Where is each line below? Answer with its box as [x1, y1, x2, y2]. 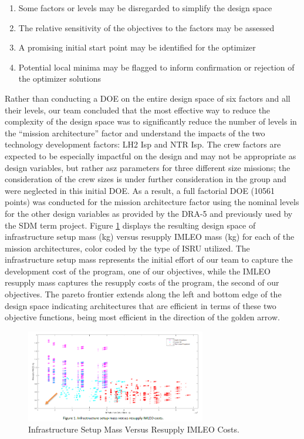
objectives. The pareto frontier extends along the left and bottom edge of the [5, 288, 282, 300]
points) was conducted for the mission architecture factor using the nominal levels [5, 196, 299, 208]
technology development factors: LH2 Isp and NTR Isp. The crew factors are [5, 138, 281, 150]
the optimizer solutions [18, 72, 101, 85]
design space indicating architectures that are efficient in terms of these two [5, 299, 276, 311]
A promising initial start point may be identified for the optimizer [18, 41, 256, 53]
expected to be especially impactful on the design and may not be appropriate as [5, 149, 296, 162]
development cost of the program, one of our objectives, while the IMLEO [5, 264, 271, 277]
